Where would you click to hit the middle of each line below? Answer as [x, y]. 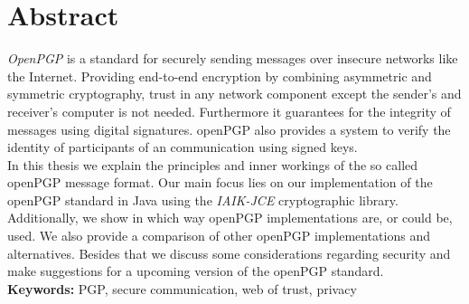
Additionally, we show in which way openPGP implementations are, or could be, [230, 218]
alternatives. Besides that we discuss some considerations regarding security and [229, 253]
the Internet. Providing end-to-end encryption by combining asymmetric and [220, 76]
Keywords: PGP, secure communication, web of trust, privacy [182, 288]
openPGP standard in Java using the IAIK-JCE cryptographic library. [203, 199]
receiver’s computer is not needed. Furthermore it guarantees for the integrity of [229, 111]
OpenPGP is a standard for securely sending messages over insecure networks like [233, 58]
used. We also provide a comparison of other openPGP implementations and [219, 236]
